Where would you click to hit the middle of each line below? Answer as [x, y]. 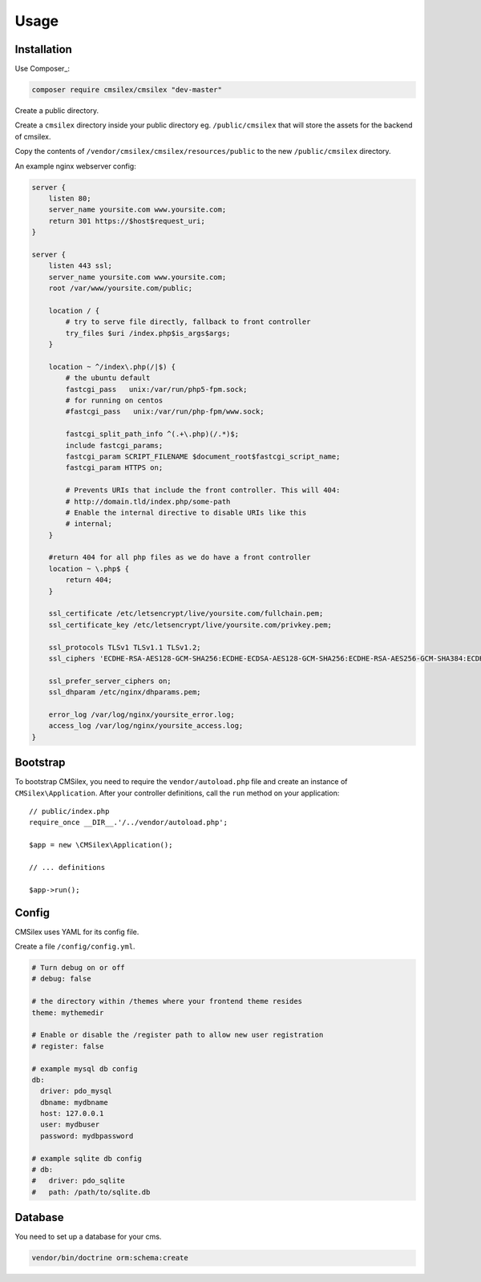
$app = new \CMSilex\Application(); [101, 845]
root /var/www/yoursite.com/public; [120, 288]
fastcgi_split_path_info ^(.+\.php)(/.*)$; [152, 434]
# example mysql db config [85, 1069]
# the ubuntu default [108, 378]
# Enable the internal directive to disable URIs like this [186, 512]
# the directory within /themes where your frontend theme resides [167, 1001]
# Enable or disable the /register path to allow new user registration [178, 1035]
